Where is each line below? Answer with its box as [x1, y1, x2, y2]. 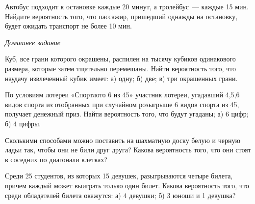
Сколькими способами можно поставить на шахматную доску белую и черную [5, 135, 240, 145]
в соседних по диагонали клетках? [5, 154, 107, 164]
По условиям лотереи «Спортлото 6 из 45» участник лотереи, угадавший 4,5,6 [5, 89, 240, 100]
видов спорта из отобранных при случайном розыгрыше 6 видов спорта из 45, [5, 99, 239, 109]
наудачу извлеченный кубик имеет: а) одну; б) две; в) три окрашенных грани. [5, 73, 238, 83]
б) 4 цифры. [5, 118, 41, 128]
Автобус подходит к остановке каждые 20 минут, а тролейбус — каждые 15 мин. [5, 1, 249, 11]
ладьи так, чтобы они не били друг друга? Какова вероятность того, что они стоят [5, 145, 251, 155]
